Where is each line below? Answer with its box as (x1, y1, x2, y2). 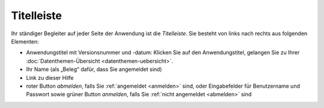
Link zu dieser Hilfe (26, 74, 74, 81)
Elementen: (11, 38, 39, 45)
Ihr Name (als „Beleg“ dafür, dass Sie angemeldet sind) (26, 66, 162, 73)
